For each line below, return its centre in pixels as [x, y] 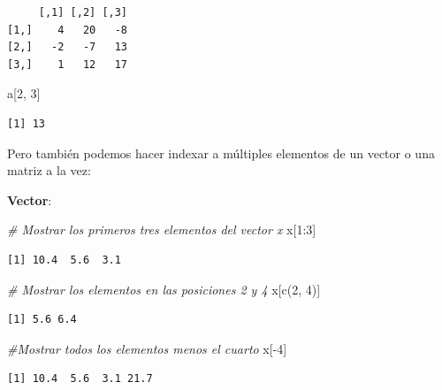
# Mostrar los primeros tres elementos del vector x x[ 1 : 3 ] [162, 229]
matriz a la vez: [49, 170]
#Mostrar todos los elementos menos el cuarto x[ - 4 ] [147, 348]
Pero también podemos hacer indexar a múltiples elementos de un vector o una [221, 153]
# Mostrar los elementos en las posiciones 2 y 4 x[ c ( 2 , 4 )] [164, 289]
